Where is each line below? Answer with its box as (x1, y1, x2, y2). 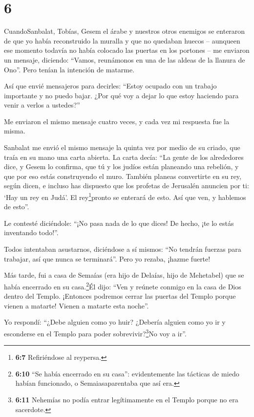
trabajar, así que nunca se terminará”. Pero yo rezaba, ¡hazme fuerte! (4, 253, 211, 263)
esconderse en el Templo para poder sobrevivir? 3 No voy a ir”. (4, 327, 187, 338)
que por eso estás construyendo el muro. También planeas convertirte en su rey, (4, 171, 241, 181)
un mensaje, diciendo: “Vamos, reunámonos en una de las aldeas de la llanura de (4, 54, 245, 65)
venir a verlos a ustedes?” (4, 100, 80, 110)
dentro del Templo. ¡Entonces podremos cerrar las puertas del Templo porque (4, 291, 236, 301)
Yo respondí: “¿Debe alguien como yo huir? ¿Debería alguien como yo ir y (4, 317, 226, 327)
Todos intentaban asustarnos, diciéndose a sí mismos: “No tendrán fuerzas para (4, 244, 241, 254)
